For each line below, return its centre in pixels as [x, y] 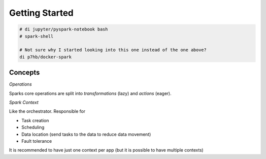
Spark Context [24, 102]
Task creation [35, 120]
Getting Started [41, 13]
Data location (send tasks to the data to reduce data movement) [86, 134]
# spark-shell [36, 36]
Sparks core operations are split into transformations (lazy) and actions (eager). [90, 93]
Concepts [24, 73]
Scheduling [33, 127]
